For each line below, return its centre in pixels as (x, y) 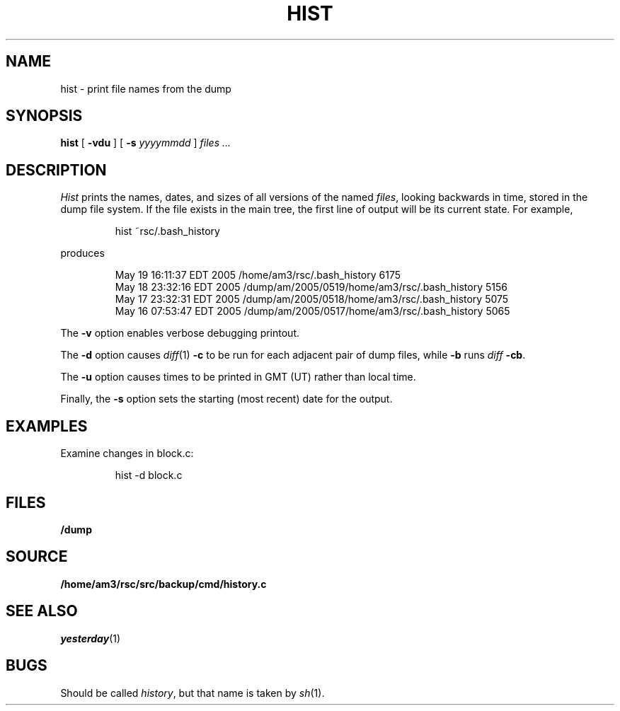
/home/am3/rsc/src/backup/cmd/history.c (163, 584)
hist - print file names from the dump (146, 88)
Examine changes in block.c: (127, 453)
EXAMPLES (47, 426)
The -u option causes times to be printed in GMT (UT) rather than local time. (238, 377)
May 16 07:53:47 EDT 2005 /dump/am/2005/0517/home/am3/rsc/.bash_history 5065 (312, 311)
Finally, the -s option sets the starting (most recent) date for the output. (226, 399)
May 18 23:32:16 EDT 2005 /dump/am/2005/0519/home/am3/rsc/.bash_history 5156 (311, 287)
